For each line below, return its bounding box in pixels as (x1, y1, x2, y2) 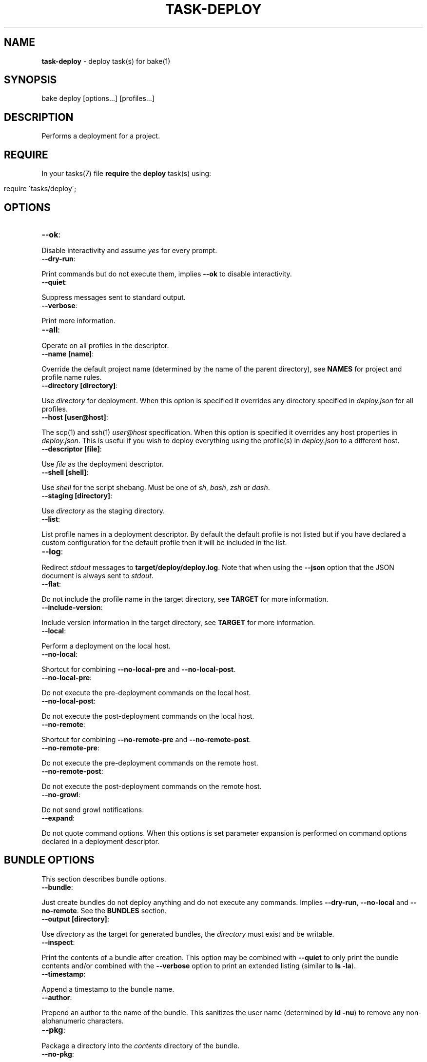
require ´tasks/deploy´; (4, 184, 77, 193)
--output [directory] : (41, 914, 109, 923)
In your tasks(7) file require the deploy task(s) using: (41, 169, 212, 178)
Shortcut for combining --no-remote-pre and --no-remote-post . (41, 735, 251, 744)
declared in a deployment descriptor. (41, 837, 160, 846)
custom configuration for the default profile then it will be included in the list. (41, 538, 287, 547)
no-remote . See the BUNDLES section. (41, 906, 167, 915)
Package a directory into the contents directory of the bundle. (41, 1041, 240, 1050)
